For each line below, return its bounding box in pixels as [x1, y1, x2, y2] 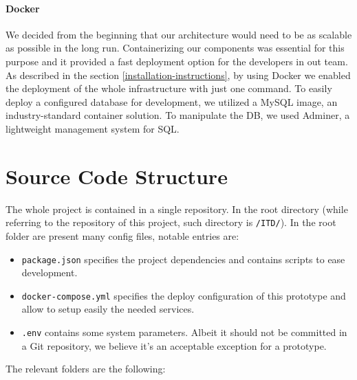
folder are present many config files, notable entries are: [6, 228, 239, 243]
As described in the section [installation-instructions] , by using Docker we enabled [6, 67, 351, 82]
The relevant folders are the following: [6, 361, 166, 376]
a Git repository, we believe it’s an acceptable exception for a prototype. [21, 338, 327, 353]
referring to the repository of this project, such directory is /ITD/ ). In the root [6, 215, 336, 230]
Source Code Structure [6, 161, 228, 190]
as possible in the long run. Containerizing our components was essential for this [6, 41, 345, 55]
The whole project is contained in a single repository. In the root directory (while [6, 201, 348, 216]
